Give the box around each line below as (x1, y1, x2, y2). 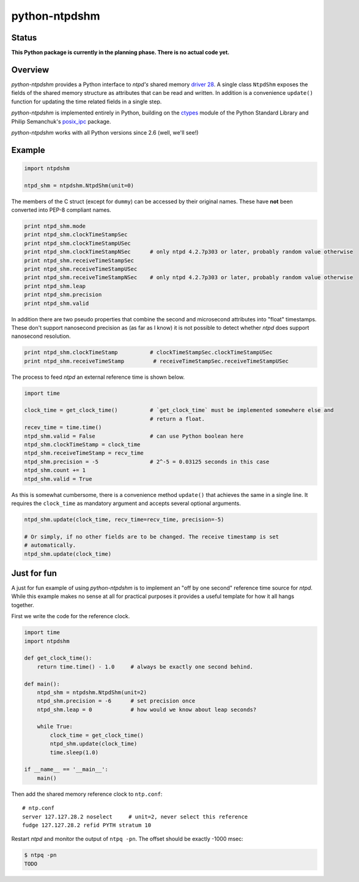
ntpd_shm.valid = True (24, 475, 92, 482)
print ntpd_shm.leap (24, 282, 86, 290)
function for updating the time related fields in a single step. (11, 98, 162, 105)
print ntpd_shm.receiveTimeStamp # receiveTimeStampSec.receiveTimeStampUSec (24, 357, 289, 364)
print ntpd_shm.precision (24, 291, 102, 298)
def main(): (24, 680, 61, 687)
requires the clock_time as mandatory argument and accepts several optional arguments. (11, 499, 241, 507)
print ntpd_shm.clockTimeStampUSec (24, 239, 131, 247)
